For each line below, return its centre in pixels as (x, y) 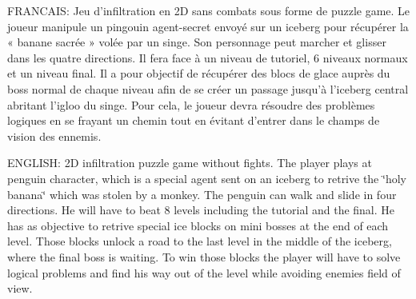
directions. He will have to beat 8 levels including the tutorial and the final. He (201, 210)
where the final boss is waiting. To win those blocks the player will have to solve (204, 256)
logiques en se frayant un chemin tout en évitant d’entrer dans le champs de (194, 120)
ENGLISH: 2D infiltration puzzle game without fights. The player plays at (190, 163)
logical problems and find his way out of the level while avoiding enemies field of (204, 272)
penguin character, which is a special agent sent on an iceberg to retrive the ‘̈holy (207, 178)
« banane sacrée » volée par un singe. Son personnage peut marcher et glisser (197, 42)
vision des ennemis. (54, 136)
